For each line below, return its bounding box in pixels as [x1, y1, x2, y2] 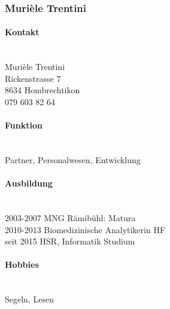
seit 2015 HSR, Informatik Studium [5, 235, 135, 247]
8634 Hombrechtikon [5, 84, 80, 96]
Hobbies [5, 258, 39, 271]
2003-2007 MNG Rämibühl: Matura [5, 211, 136, 224]
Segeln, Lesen [5, 293, 54, 305]
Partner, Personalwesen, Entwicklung [5, 154, 141, 166]
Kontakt [5, 26, 40, 38]
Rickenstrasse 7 [5, 72, 61, 84]
